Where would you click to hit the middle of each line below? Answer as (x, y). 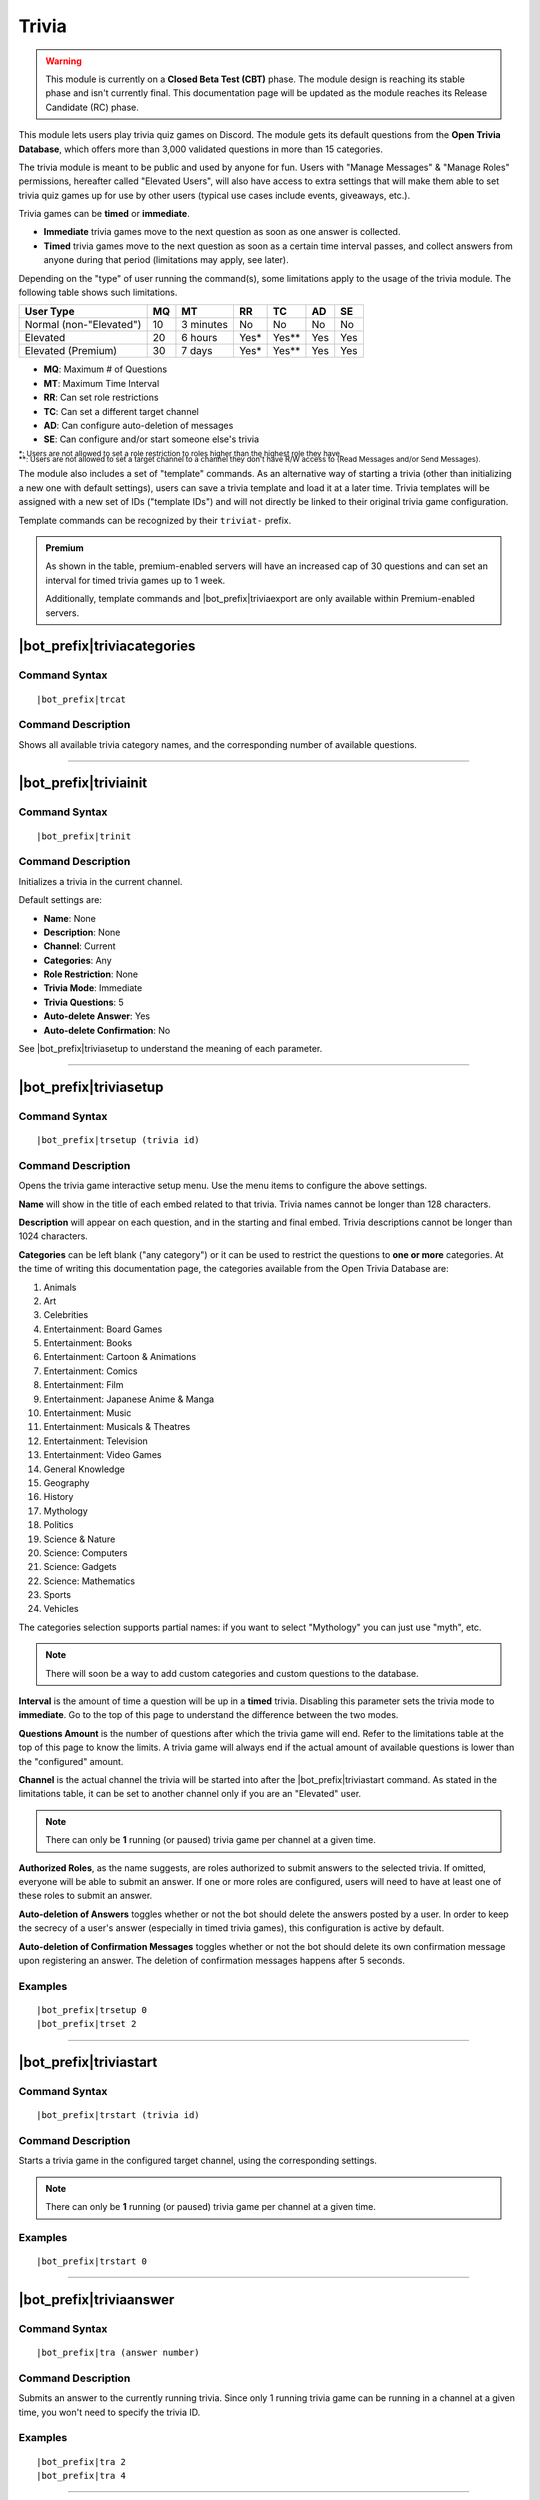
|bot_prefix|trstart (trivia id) (118, 2115)
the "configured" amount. (71, 1761)
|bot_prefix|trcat (81, 699)
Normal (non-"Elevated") (83, 325)
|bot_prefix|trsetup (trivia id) (118, 1140)
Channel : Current (79, 946)
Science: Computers (85, 1552)
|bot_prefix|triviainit (83, 783)
